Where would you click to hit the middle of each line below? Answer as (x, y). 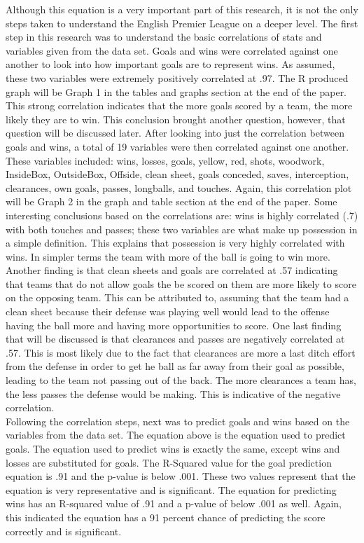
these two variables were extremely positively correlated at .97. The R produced (177, 77)
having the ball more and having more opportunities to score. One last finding (174, 325)
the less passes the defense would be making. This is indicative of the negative (173, 393)
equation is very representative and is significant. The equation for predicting (171, 489)
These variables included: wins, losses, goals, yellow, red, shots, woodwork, (165, 160)
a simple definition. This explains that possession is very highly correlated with (175, 243)
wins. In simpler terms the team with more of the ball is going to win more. (168, 256)
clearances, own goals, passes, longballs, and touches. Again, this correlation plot (179, 187)
